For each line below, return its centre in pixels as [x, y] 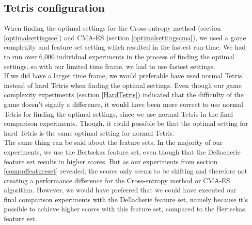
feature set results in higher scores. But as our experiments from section [111, 161]
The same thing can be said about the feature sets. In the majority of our [113, 142]
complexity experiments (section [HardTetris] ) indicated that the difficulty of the [124, 95]
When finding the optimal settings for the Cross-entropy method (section [112, 28]
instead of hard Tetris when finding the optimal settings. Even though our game [123, 85]
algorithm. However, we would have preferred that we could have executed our [120, 190]
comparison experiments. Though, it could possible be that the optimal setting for [126, 123]
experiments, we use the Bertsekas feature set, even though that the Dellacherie [122, 151]
